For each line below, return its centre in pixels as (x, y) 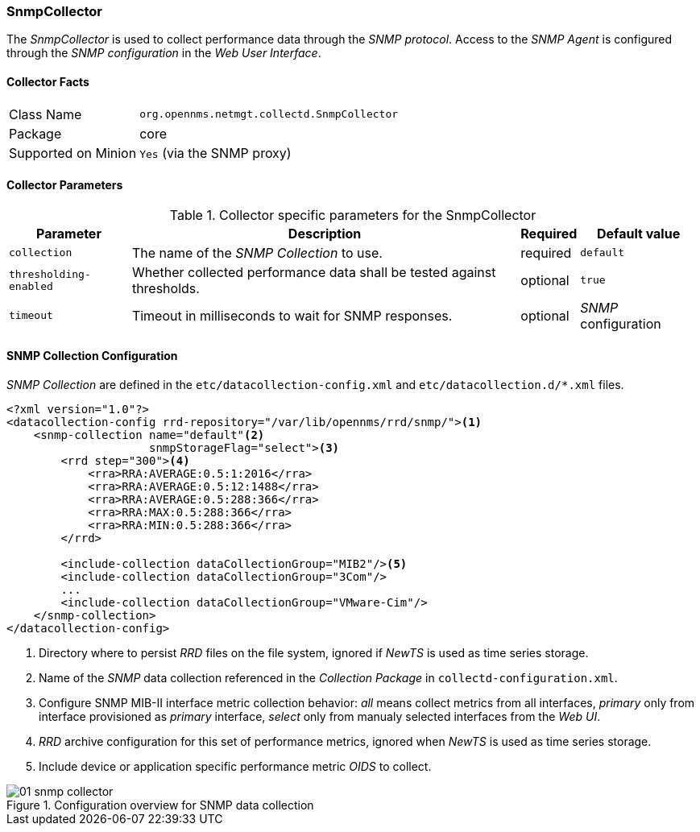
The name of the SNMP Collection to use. (257, 252)
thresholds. (166, 288)
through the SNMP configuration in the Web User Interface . (164, 53)
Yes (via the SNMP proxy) (215, 153)
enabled (31, 286)
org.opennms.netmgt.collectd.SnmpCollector (269, 114)
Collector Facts (48, 81)
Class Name (46, 114)
